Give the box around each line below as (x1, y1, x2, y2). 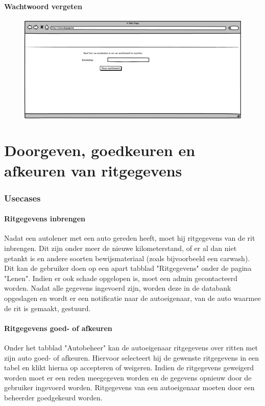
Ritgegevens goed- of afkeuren (4, 322, 112, 333)
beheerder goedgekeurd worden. (4, 392, 103, 402)
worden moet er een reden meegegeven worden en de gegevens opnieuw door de (4, 372, 252, 383)
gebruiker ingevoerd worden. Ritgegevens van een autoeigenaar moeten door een (4, 382, 255, 393)
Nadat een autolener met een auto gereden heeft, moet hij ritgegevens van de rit (4, 233, 255, 243)
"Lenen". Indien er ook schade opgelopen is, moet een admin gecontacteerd (4, 272, 237, 283)
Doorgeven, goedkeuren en (4, 140, 196, 161)
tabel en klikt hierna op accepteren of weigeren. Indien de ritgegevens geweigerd (4, 362, 254, 373)
